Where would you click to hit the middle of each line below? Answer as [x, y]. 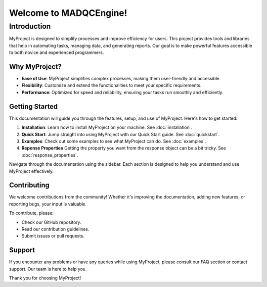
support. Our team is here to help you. [48, 269]
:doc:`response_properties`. [50, 155]
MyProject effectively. [31, 171]
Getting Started [33, 106]
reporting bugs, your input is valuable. [48, 204]
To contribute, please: [31, 213]
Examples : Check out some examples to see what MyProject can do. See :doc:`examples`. [114, 141]
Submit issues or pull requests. [53, 236]
